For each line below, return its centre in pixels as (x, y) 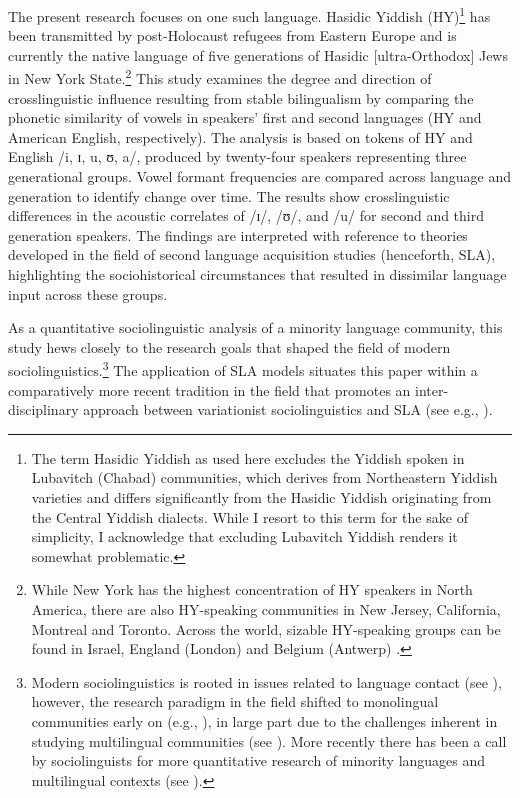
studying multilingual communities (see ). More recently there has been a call (269, 740)
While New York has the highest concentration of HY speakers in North (252, 589)
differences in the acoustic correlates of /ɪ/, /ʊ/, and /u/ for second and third (246, 215)
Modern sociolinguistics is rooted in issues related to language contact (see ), (266, 681)
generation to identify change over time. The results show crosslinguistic (229, 195)
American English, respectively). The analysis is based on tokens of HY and (240, 136)
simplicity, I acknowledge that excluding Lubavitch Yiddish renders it (244, 536)
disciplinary (43, 409)
